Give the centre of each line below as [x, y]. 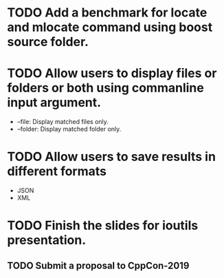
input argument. [54, 103]
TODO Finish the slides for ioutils [103, 226]
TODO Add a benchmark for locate [107, 13]
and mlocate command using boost [110, 27]
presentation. [47, 240]
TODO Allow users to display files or [112, 73]
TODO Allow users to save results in [112, 157]
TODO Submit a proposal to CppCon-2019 [98, 265]
